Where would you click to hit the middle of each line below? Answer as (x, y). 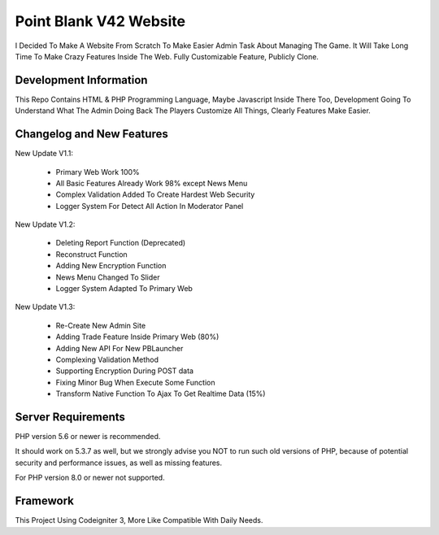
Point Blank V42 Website (100, 21)
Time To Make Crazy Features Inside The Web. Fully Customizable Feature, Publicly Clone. (167, 56)
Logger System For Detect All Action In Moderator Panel (150, 206)
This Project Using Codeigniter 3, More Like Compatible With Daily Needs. (139, 520)
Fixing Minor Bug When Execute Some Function (135, 382)
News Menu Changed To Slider (108, 277)
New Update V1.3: (45, 307)
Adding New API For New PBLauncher (120, 348)
